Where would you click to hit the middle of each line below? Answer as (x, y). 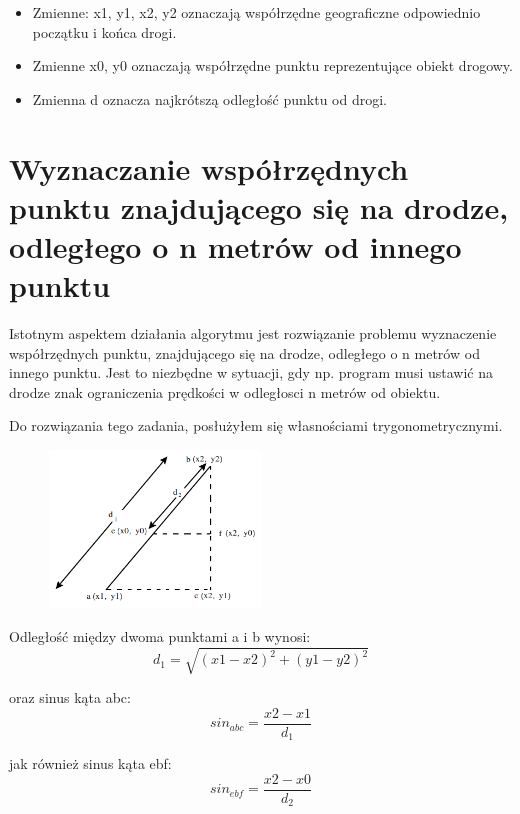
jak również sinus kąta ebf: (90, 763)
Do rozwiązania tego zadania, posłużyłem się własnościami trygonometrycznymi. (256, 425)
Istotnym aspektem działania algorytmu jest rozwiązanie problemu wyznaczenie (253, 333)
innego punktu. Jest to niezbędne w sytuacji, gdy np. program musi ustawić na (251, 372)
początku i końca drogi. (104, 31)
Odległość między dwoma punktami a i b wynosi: (160, 636)
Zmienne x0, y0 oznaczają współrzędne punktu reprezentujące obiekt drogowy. (272, 65)
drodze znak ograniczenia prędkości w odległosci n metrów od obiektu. (225, 391)
